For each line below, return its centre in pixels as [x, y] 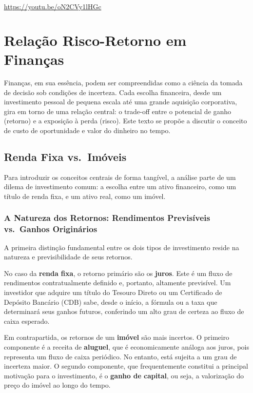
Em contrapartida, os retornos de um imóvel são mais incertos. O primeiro [117, 337]
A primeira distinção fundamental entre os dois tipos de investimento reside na [122, 247]
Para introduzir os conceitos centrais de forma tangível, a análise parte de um [120, 177]
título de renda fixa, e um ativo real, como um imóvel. [85, 196]
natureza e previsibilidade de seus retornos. [68, 257]
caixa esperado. [27, 321]
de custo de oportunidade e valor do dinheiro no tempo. [87, 130]
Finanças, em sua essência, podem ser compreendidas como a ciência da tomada [123, 82]
